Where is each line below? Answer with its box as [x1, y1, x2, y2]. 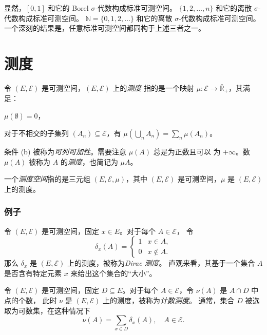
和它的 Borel [48, 3, 89, 13]
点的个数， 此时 [4, 294, 57, 305]
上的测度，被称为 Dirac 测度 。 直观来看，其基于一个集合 [67, 258, 255, 268]
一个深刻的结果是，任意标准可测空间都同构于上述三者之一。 [4, 23, 205, 33]
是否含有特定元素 [4, 267, 62, 278]
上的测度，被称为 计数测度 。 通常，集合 [102, 294, 235, 305]
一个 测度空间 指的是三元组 [4, 173, 90, 184]
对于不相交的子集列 [4, 127, 69, 138]
